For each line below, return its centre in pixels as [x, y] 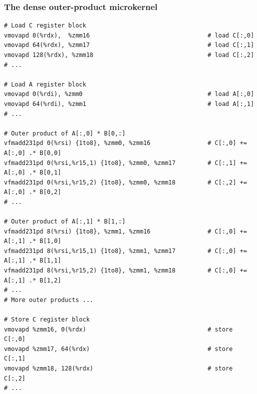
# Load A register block [45, 84]
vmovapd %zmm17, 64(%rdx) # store [119, 349]
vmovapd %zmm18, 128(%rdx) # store [119, 368]
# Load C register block [45, 26]
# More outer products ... [49, 300]
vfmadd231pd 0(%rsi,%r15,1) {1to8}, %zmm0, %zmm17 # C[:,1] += [126, 163]
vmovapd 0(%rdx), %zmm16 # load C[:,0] [129, 35]
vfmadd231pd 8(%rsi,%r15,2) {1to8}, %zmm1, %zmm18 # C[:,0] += [126, 271]
